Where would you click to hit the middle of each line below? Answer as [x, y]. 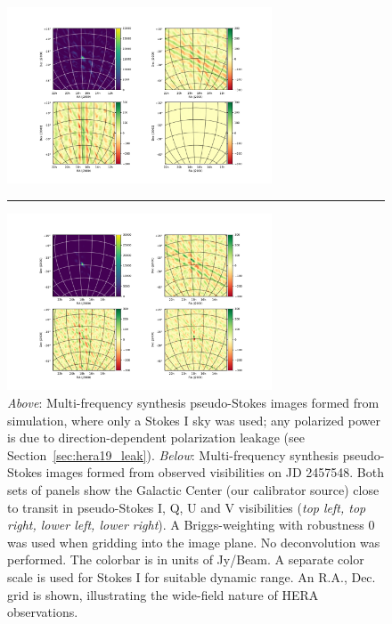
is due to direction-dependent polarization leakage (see [156, 438]
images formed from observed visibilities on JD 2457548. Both [215, 472]
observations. [43, 612]
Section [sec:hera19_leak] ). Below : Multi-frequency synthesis [173, 454]
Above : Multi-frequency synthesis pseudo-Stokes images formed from [193, 402]
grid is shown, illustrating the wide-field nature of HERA [163, 594]
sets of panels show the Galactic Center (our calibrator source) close [193, 489]
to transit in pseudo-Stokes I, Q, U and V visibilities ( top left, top [187, 507]
